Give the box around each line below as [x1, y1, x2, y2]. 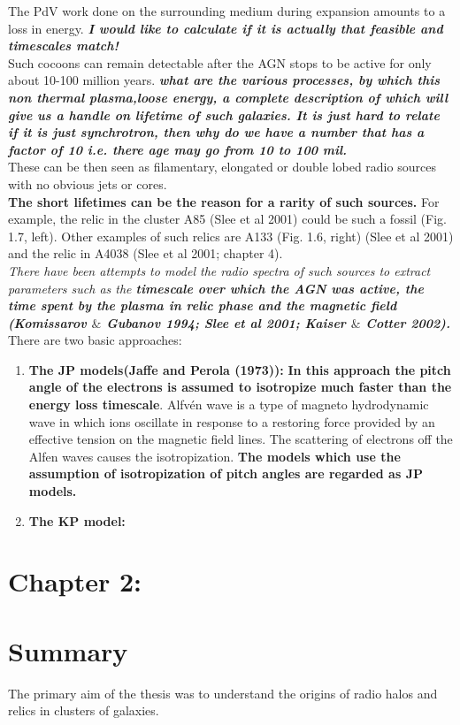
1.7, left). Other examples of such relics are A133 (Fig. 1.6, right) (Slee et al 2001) [8, 226, 454, 245]
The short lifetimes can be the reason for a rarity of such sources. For [8, 192, 440, 210]
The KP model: [28, 511, 126, 530]
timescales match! [8, 36, 119, 55]
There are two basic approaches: [8, 331, 182, 349]
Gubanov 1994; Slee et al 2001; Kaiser [106, 313, 346, 332]
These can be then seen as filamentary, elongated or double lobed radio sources [8, 157, 436, 176]
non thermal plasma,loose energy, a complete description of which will [8, 88, 448, 106]
